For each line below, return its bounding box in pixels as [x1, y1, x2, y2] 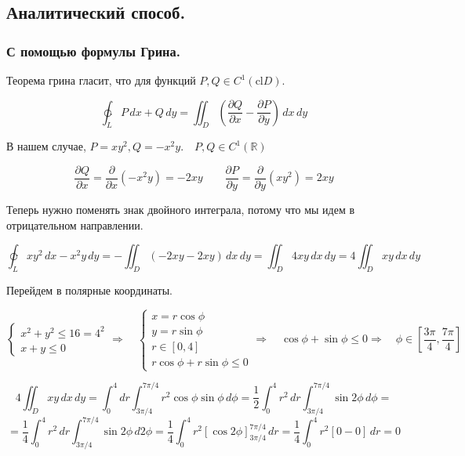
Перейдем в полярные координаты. [6, 282, 173, 299]
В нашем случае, [6, 138, 86, 154]
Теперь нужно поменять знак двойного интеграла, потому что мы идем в [6, 201, 355, 218]
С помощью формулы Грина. [6, 41, 180, 60]
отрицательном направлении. [6, 216, 143, 233]
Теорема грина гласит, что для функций [6, 72, 196, 88]
